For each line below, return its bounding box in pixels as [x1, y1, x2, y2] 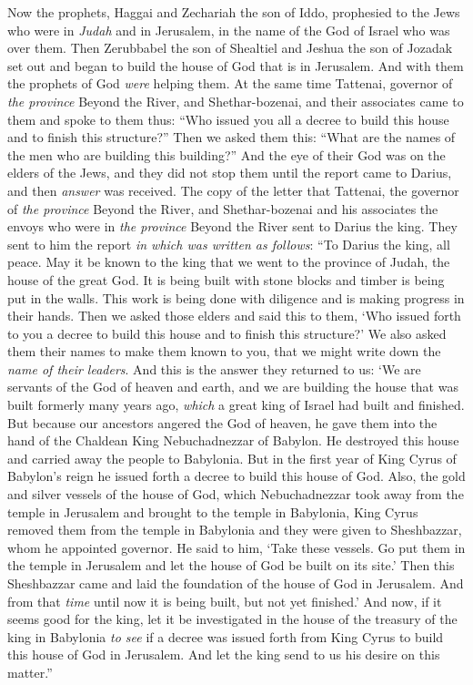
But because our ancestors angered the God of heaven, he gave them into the [7, 413, 438, 432]
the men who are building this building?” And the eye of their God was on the [7, 145, 446, 164]
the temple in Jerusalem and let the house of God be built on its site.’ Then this [7, 556, 455, 575]
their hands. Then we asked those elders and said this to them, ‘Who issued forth [7, 306, 461, 325]
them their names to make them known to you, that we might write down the [7, 342, 441, 361]
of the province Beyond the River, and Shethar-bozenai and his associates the [7, 199, 438, 218]
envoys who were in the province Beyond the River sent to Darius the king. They [7, 217, 458, 236]
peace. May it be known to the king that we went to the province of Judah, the [7, 252, 450, 271]
